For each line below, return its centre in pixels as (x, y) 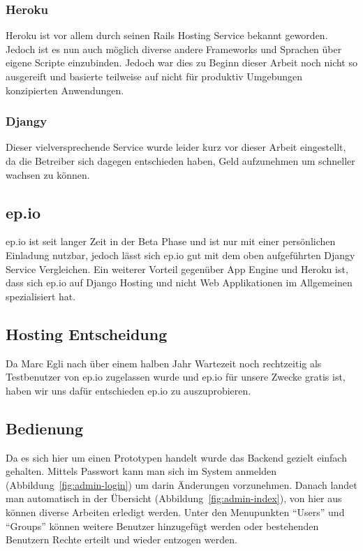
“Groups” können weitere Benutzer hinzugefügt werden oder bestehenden (162, 526)
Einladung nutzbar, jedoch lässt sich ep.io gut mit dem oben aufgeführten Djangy (180, 255)
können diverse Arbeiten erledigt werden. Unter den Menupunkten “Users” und (175, 512)
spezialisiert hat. (41, 296)
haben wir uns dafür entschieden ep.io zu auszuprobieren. (128, 390)
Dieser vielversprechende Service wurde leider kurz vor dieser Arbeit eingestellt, (176, 147)
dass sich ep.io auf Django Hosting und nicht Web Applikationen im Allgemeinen (179, 282)
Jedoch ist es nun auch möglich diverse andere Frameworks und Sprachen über (174, 49)
